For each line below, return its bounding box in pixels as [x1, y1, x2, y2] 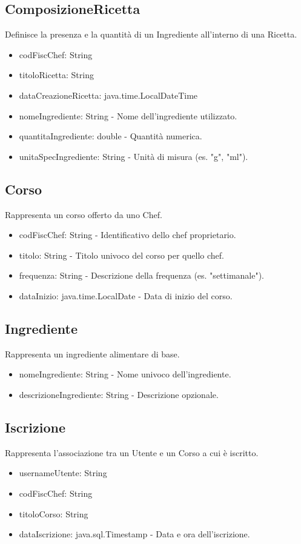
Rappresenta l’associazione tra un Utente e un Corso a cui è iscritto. [5, 446, 259, 459]
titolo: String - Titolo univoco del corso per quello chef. [19, 248, 224, 261]
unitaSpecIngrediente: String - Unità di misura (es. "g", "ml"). [19, 150, 248, 162]
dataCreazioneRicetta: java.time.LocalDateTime [19, 88, 198, 101]
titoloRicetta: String [19, 68, 94, 81]
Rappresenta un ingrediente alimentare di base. [5, 347, 180, 360]
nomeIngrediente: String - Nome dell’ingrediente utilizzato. [19, 109, 237, 122]
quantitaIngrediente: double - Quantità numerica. [19, 130, 202, 142]
